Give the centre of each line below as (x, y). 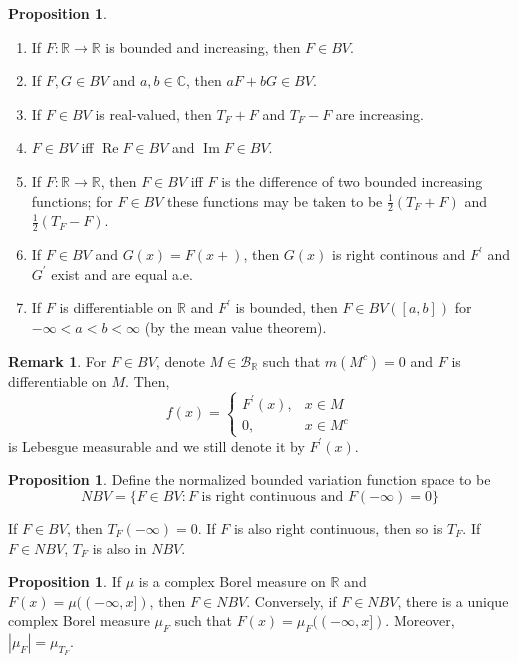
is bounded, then (286, 307)
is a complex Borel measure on (232, 581)
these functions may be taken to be (275, 200)
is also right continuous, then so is (338, 527)
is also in (119, 547)
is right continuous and (272, 496)
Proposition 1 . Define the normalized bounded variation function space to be (249, 479)
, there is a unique (453, 600)
